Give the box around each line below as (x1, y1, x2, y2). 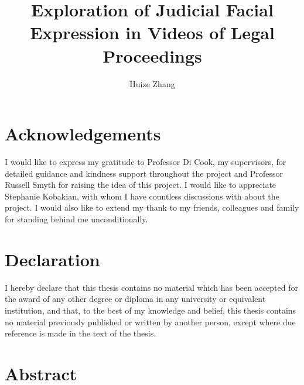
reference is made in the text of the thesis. (5, 327, 156, 339)
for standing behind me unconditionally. (5, 213, 148, 225)
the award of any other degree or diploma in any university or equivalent (5, 293, 266, 305)
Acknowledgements (5, 122, 161, 146)
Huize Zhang (129, 77, 175, 90)
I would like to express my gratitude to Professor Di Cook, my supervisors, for (5, 156, 286, 168)
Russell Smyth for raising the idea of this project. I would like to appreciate (5, 178, 276, 191)
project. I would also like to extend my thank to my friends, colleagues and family (5, 201, 299, 214)
